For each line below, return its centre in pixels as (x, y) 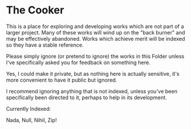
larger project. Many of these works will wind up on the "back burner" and (96, 32)
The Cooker (35, 10)
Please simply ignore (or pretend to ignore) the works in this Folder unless (95, 56)
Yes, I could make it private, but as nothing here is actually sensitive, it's (93, 74)
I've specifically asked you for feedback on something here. (78, 62)
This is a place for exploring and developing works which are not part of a (95, 26)
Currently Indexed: (28, 109)
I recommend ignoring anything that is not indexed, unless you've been (92, 91)
